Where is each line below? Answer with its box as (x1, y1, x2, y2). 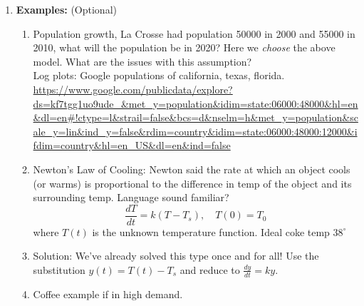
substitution (33, 262, 85, 277)
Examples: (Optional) (16, 2, 117, 16)
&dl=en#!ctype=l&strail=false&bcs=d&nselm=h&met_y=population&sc (33, 110, 358, 125)
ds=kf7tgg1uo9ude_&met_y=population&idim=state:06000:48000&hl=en (33, 96, 358, 111)
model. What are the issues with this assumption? (33, 53, 252, 68)
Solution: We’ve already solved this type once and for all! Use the (33, 248, 319, 263)
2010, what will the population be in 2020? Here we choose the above (33, 40, 336, 55)
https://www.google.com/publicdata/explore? (33, 81, 233, 96)
